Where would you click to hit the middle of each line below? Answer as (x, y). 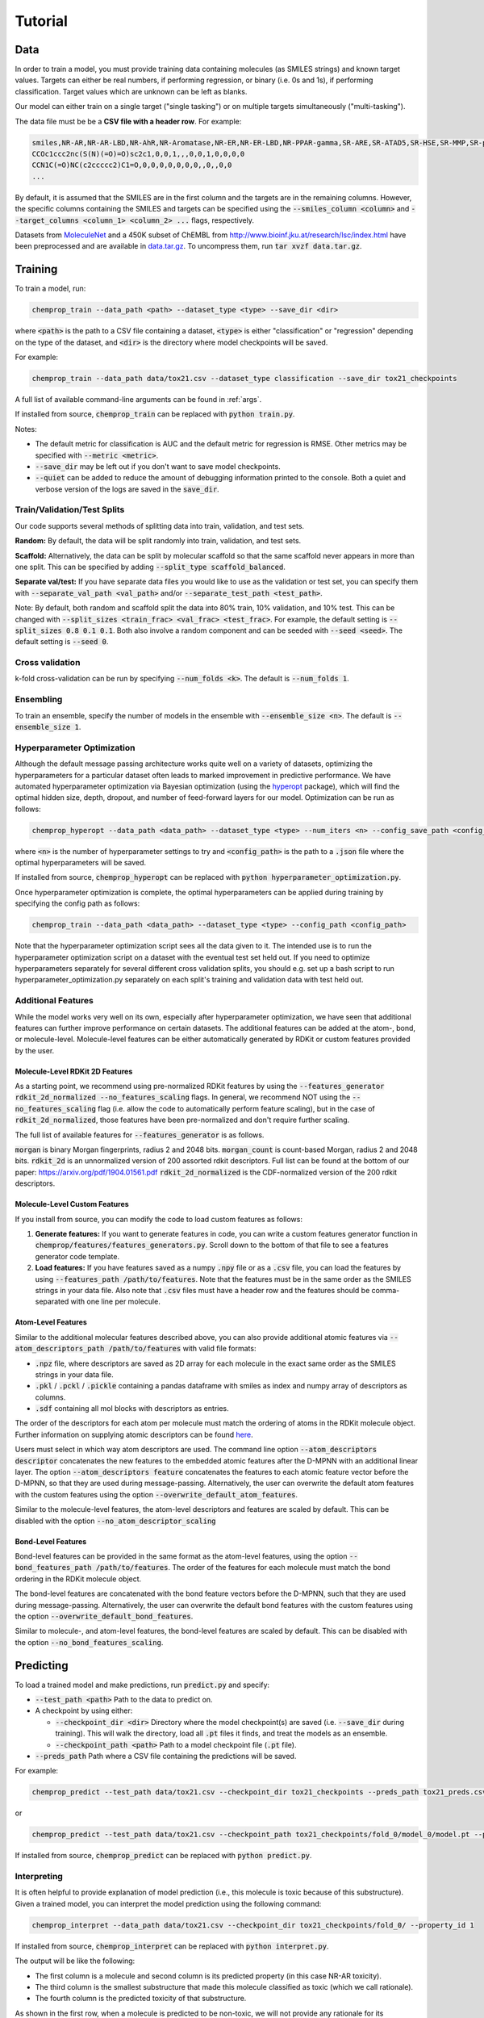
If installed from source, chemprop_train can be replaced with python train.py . (155, 414)
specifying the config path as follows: (77, 903)
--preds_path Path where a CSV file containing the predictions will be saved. (166, 1756)
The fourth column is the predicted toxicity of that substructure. (141, 1999)
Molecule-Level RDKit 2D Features (74, 1071)
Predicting (42, 1666)
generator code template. (77, 1256)
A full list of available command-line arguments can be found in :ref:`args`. (138, 399)
